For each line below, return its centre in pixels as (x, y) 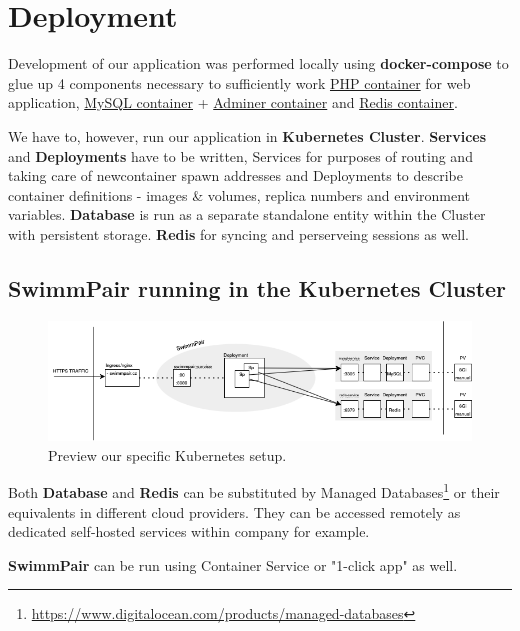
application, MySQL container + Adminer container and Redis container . (233, 102)
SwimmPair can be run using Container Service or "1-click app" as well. (233, 564)
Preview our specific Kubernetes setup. (167, 454)
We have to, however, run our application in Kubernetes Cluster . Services (247, 135)
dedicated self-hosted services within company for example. (189, 531)
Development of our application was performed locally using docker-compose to (258, 63)
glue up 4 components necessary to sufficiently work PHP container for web (239, 82)
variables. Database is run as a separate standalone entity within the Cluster (247, 214)
